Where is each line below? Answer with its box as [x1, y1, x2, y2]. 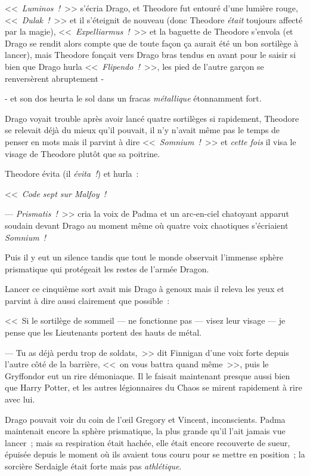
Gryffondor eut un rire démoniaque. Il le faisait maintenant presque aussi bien [5, 369, 290, 382]
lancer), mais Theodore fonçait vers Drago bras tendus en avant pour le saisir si [5, 48, 296, 61]
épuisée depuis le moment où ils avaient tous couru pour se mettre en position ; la [5, 448, 305, 460]
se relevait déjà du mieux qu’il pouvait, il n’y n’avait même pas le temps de [5, 124, 280, 136]
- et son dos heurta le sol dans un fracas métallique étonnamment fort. [5, 92, 262, 105]
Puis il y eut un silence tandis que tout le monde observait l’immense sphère [5, 251, 283, 263]
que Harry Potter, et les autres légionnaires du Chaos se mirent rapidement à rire [5, 381, 302, 394]
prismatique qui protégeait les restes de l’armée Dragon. [5, 262, 209, 275]
